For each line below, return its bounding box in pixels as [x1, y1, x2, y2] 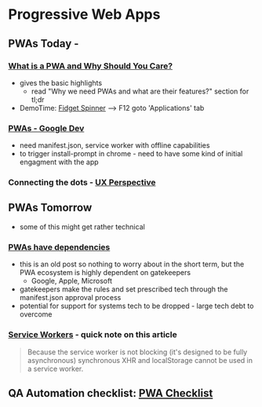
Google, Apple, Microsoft [31, 277, 112, 286]
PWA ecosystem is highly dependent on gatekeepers [19, 268, 191, 277]
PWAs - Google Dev [8, 123, 85, 134]
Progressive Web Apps [8, 5, 161, 24]
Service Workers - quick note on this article [8, 329, 178, 340]
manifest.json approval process [19, 293, 122, 302]
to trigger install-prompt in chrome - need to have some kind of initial [19, 149, 243, 159]
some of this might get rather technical [19, 222, 145, 231]
